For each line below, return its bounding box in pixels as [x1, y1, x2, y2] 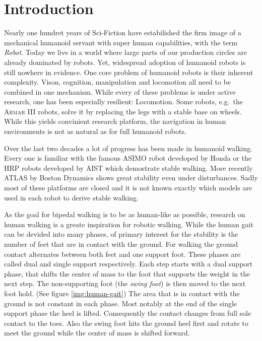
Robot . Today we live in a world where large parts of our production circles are [4, 47, 247, 57]
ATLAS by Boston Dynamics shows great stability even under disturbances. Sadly [4, 172, 258, 183]
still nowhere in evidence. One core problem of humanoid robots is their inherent [4, 66, 253, 77]
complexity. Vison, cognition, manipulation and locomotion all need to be [4, 77, 231, 87]
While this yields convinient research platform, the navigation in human [4, 116, 226, 126]
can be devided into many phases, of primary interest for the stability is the [4, 229, 238, 239]
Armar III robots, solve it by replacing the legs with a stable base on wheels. [4, 106, 242, 116]
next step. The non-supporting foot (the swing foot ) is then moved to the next [4, 278, 246, 289]
